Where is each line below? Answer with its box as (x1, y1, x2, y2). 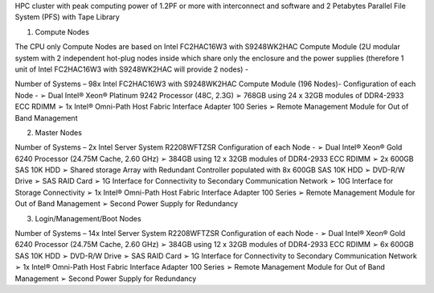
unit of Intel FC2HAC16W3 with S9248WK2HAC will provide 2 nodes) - (14, 64, 249, 74)
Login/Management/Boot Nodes (35, 213, 141, 223)
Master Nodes (35, 127, 82, 137)
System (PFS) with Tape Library (14, 12, 120, 22)
